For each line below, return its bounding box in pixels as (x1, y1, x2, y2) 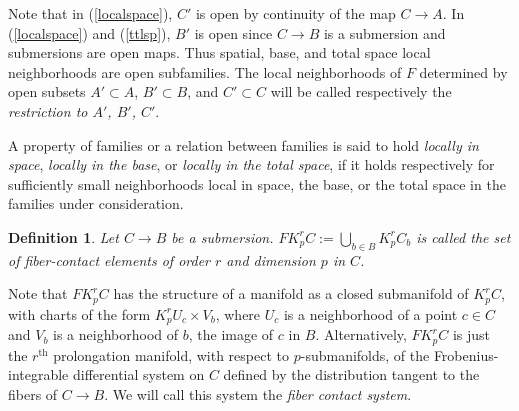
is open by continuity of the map (195, 3, 396, 23)
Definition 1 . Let (8, 226, 119, 247)
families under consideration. (8, 193, 184, 214)
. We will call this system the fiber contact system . (104, 383, 412, 404)
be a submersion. (171, 226, 274, 247)
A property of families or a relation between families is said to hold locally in (8, 134, 479, 155)
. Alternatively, (315, 324, 407, 345)
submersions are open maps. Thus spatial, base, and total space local (8, 42, 431, 63)
